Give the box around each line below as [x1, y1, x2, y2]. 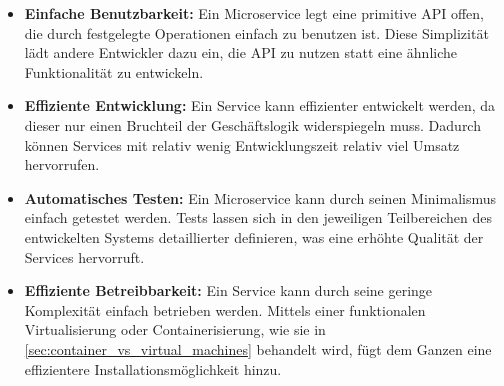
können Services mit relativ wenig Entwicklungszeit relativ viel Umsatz [24, 134, 460, 155]
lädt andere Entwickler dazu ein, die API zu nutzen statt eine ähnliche [24, 42, 458, 63]
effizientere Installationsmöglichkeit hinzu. [24, 358, 282, 379]
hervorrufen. [24, 154, 100, 175]
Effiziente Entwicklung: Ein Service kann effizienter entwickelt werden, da [24, 95, 496, 116]
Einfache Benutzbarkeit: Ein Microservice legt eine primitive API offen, [24, 3, 484, 23]
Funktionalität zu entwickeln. [24, 61, 204, 82]
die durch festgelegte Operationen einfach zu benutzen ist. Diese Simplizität [24, 22, 489, 43]
